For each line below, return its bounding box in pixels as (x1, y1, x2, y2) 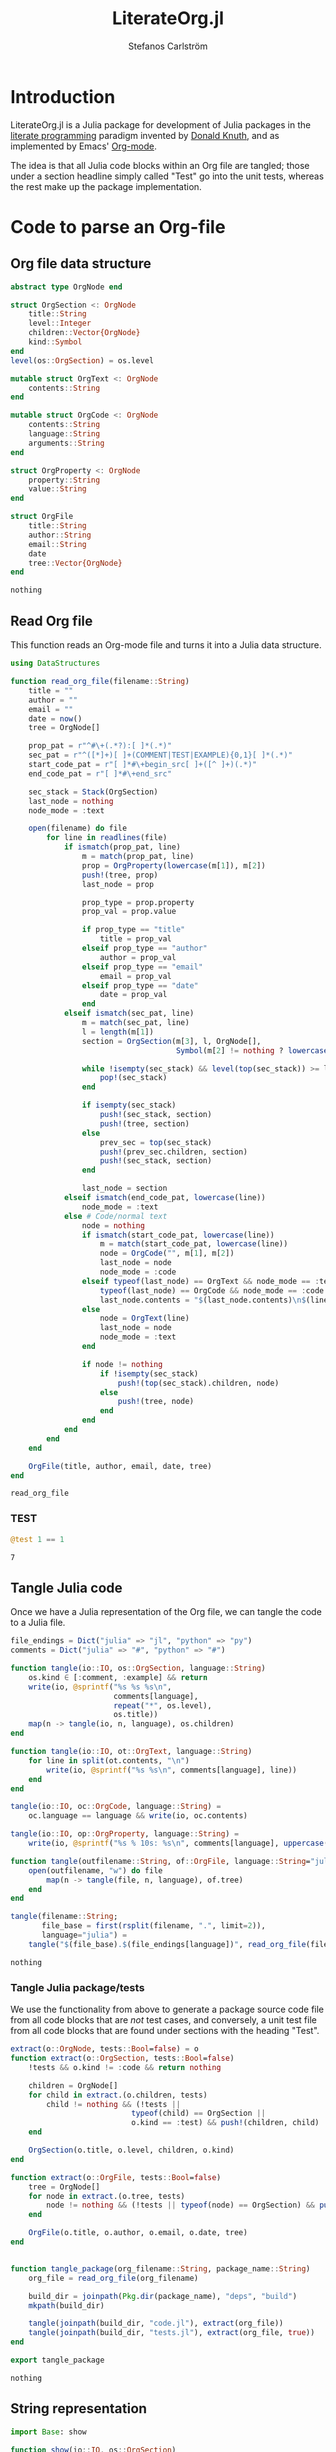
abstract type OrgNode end (10, 282, 123, 292)
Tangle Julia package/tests (10, 1980, 145, 1994)
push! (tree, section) (99, 1118, 190, 1129)
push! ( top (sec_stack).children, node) (117, 1378, 280, 1388)
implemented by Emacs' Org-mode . (10, 140, 157, 152)
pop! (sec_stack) (99, 1073, 168, 1083)
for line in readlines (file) (46, 833, 168, 843)
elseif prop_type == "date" (81, 980, 199, 991)
